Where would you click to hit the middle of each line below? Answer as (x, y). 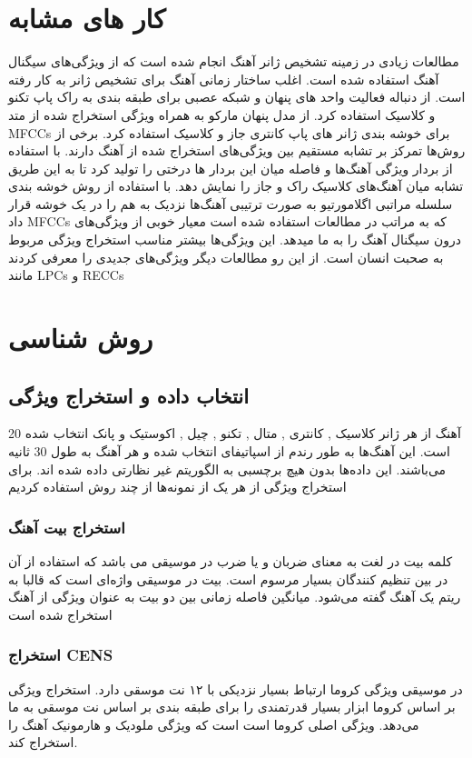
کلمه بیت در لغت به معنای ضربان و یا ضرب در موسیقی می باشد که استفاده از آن (231, 561)
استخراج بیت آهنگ (67, 527)
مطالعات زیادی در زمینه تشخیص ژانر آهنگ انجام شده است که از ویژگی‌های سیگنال (234, 61)
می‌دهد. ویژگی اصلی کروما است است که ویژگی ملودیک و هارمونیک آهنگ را (214, 724)
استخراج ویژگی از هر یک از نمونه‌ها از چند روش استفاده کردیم (177, 487)
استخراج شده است (60, 614)
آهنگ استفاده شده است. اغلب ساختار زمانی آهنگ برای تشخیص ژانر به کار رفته (224, 79)
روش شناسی (81, 338)
